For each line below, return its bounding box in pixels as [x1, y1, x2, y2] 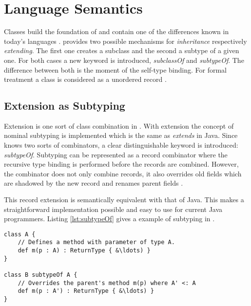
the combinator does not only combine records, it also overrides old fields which [4, 168, 242, 178]
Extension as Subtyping [4, 98, 125, 113]
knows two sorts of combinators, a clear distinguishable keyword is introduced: [4, 140, 238, 150]
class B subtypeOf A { [4, 271, 77, 279]
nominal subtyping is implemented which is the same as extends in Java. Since [4, 130, 238, 140]
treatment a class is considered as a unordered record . [4, 74, 167, 84]
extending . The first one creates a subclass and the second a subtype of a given [4, 45, 239, 56]
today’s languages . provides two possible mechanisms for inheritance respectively [4, 36, 247, 46]
